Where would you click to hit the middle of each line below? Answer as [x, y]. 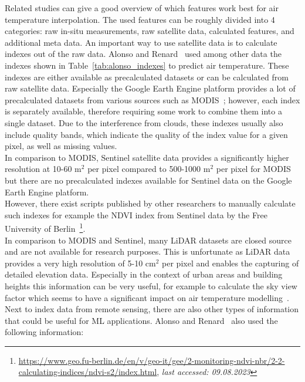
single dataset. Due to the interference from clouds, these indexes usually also [144, 122]
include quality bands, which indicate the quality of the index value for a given [146, 134]
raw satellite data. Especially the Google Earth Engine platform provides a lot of [150, 88]
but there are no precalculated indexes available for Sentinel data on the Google [148, 180]
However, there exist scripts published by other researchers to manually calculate [150, 203]
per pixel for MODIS [253, 169]
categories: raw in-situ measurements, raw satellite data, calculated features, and [150, 31]
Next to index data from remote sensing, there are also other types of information [152, 309]
